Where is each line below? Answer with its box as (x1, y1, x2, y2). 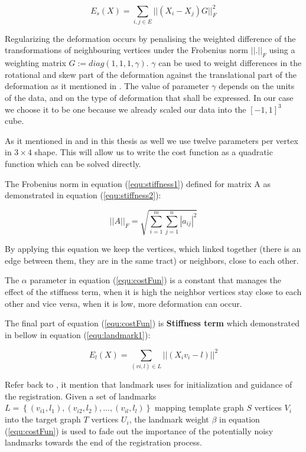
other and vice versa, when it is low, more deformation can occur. (5, 297, 242, 309)
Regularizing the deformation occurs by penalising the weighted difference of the (5, 32, 296, 44)
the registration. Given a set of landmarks (5, 389, 157, 402)
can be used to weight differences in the (158, 57, 302, 69)
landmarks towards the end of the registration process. (5, 436, 202, 448)
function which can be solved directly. (5, 157, 141, 169)
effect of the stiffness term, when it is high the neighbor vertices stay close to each (5, 286, 302, 298)
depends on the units (219, 80, 295, 92)
